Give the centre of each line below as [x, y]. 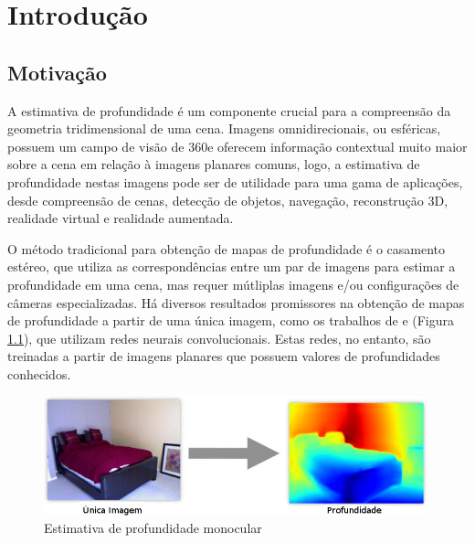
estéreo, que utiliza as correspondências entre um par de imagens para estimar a [232, 266]
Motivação [57, 72]
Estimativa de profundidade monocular [153, 528]
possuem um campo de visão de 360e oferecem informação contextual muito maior [237, 146]
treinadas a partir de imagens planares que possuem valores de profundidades [224, 356]
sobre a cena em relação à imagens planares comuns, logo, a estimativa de [214, 164]
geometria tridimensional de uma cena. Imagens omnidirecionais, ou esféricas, [224, 128]
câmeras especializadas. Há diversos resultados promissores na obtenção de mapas [236, 302]
